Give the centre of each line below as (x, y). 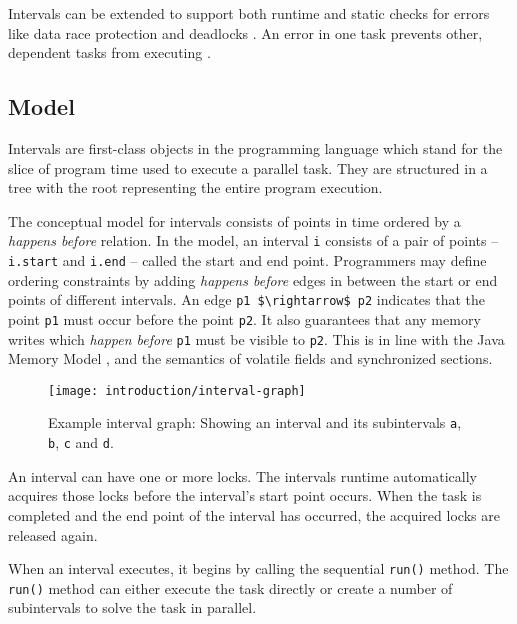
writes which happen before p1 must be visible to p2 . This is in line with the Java (256, 338)
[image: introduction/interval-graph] (177, 390)
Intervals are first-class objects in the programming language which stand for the (255, 147)
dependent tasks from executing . (109, 52)
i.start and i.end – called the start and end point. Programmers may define (247, 260)
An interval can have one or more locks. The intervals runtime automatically (242, 475)
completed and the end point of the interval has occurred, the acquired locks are (254, 514)
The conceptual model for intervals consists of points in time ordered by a (234, 220)
